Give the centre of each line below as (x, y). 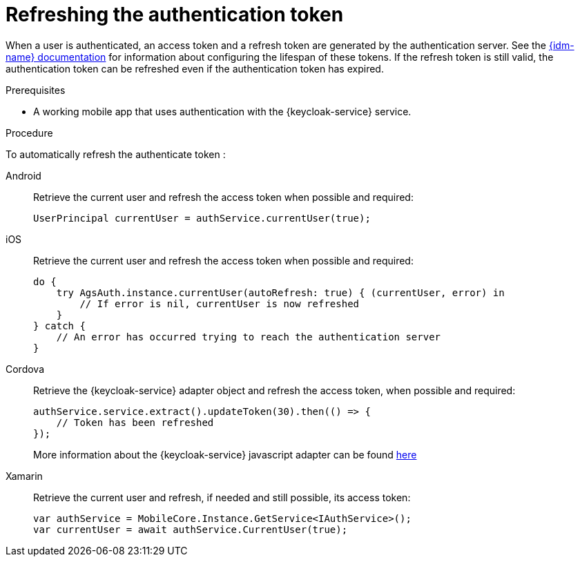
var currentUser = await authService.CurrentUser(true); (191, 529)
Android (23, 175)
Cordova (25, 369)
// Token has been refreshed (135, 422)
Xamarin (24, 476)
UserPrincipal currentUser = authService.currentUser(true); (202, 218)
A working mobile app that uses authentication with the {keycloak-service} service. (222, 111)
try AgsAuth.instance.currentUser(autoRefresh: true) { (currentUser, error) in (280, 292)
